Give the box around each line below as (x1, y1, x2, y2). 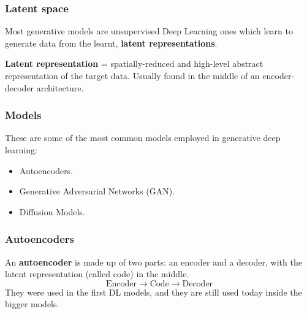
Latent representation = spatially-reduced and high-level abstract (5, 57, 263, 70)
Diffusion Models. (19, 205, 85, 218)
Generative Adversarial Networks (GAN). (19, 185, 175, 197)
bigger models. (5, 297, 59, 310)
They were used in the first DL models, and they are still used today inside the (5, 285, 302, 298)
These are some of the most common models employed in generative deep (5, 131, 281, 144)
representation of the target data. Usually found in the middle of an (5, 69, 260, 82)
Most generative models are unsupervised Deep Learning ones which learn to (5, 25, 293, 37)
